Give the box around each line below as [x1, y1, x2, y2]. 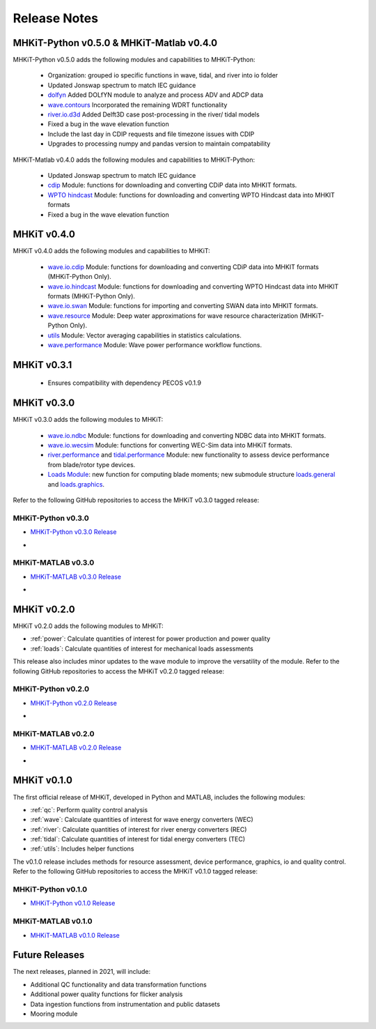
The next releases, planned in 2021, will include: [13, 968, 151, 976]
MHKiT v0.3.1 [13, 359, 72, 371]
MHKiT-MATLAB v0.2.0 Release [30, 743, 122, 752]
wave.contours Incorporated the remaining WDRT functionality [47, 100, 228, 109]
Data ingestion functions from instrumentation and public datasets [30, 1000, 221, 1008]
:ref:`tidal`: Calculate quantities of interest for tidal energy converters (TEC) [30, 835, 246, 844]
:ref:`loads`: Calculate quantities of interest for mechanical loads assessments [30, 644, 253, 653]
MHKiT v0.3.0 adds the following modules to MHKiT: [13, 416, 164, 424]
